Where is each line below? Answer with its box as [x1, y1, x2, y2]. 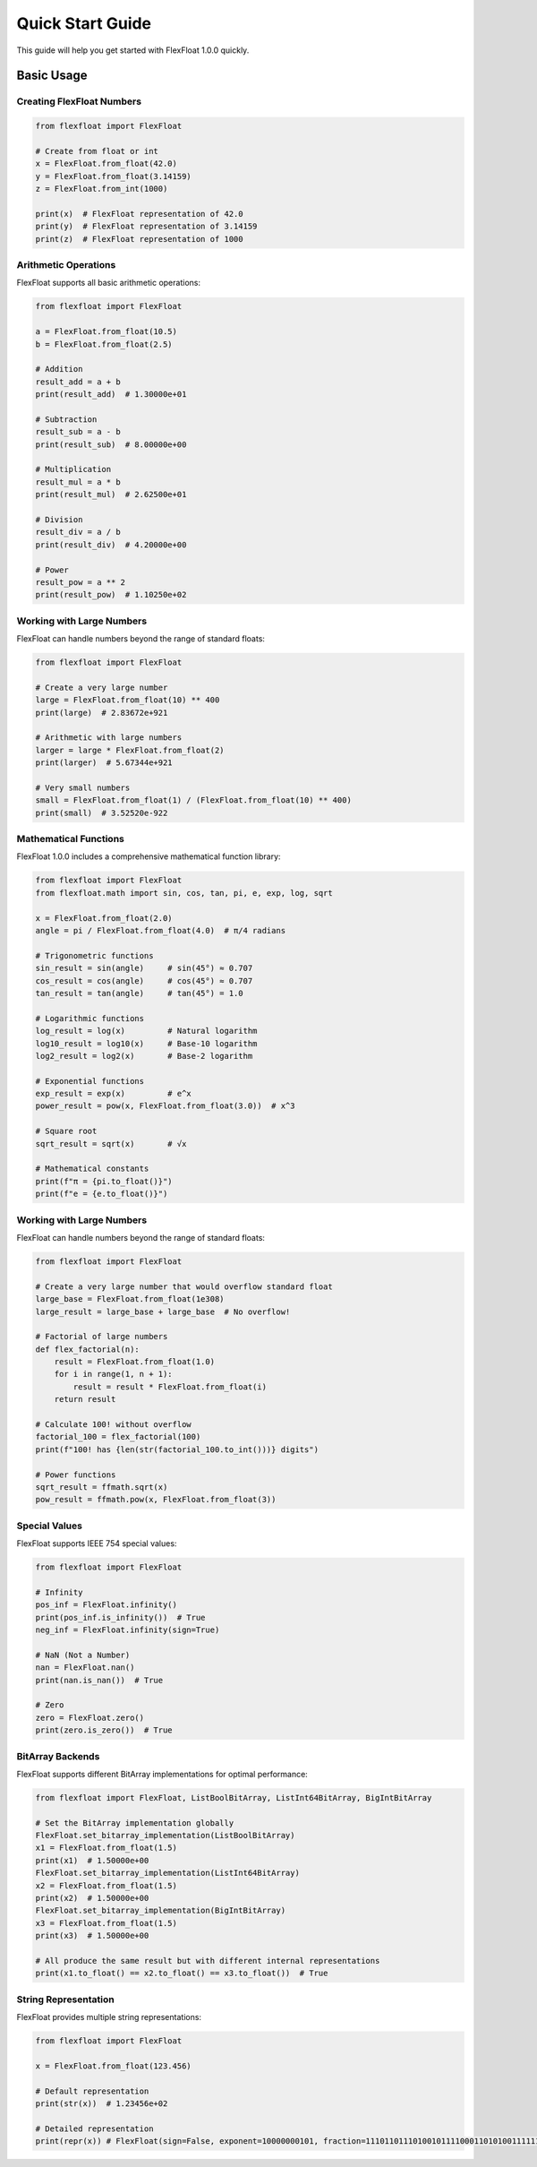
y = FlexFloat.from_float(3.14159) [35, 171, 192, 181]
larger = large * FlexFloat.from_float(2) [35, 744, 225, 755]
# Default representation [35, 2085, 149, 2096]
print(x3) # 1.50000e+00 [35, 1931, 149, 1941]
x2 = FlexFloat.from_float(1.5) [35, 1880, 178, 1890]
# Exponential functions [35, 1076, 145, 1086]
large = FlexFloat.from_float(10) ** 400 [35, 695, 220, 705]
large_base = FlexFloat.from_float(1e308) [35, 1294, 225, 1304]
